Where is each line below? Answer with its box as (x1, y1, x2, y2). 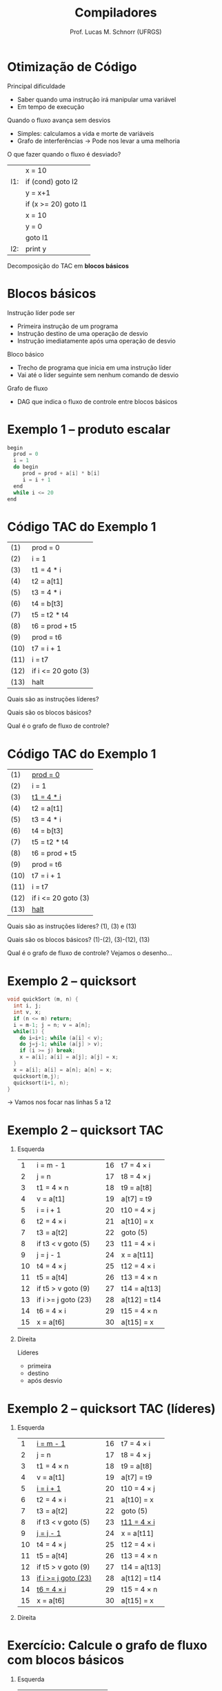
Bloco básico (7, 350, 45, 358)
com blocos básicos (7, 1652, 124, 1668)
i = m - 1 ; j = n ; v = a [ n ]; (13, 1021, 91, 1028)
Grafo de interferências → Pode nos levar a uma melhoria (17, 137, 181, 145)
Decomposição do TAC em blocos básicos (7, 261, 130, 270)
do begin (13, 463, 39, 470)
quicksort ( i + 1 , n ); (13, 1079, 70, 1086)
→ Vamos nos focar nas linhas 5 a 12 (7, 1098, 112, 1106)
